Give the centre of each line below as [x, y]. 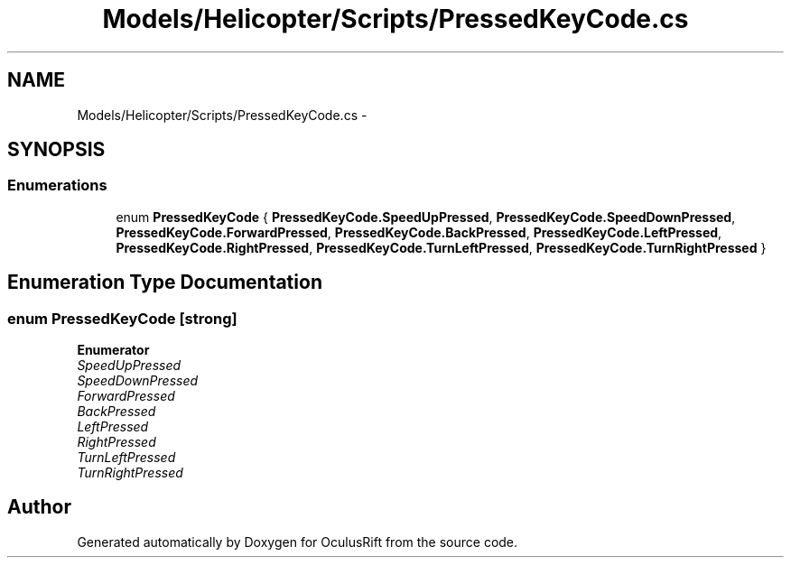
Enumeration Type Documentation [165, 282]
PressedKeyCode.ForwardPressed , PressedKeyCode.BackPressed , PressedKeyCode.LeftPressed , [419, 232]
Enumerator [113, 350]
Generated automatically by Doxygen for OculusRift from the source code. [298, 542]
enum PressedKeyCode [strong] [122, 318]
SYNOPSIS [56, 150]
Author [39, 507]
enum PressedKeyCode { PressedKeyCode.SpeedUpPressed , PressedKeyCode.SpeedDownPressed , [426, 217]
